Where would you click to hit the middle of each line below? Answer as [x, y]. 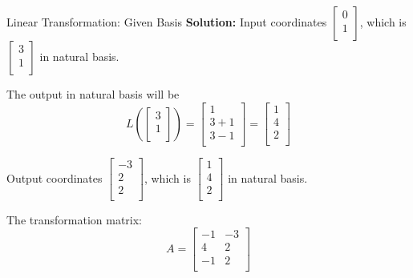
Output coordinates [55, 177]
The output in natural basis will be [93, 94]
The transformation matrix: [74, 219]
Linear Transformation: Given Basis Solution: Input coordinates [167, 22]
